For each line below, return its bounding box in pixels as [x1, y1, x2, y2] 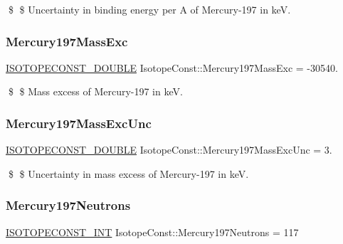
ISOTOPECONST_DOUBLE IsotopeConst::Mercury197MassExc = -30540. [6, 60, 338, 75]
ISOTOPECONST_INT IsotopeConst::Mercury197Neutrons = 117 [6, 224, 299, 239]
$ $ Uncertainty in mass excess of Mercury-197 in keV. [8, 166, 249, 181]
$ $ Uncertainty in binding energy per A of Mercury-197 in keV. [8, 2, 291, 16]
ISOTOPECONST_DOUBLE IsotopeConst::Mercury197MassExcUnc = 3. [6, 142, 332, 157]
